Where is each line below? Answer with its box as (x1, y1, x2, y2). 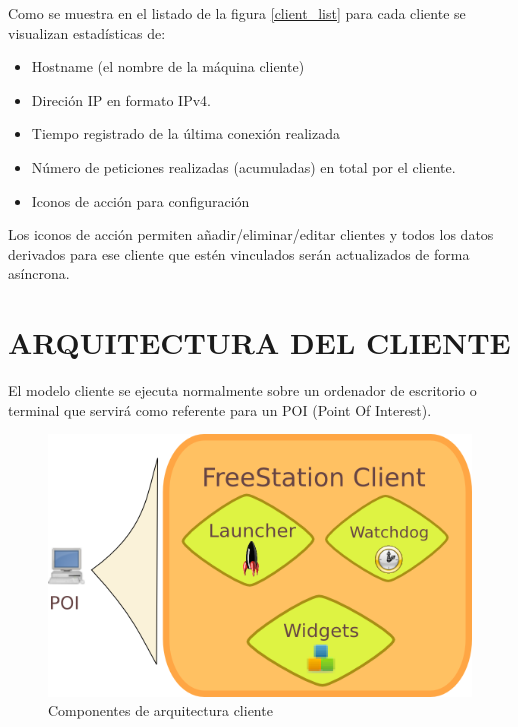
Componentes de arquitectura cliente (48, 700, 273, 721)
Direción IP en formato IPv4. (31, 89, 211, 110)
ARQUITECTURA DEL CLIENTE (8, 322, 511, 363)
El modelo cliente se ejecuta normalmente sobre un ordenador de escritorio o (8, 380, 477, 401)
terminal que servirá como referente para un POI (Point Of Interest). (8, 399, 432, 420)
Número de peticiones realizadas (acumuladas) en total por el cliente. (31, 156, 456, 177)
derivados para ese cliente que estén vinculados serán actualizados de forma (8, 243, 470, 264)
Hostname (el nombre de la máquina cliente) (31, 56, 305, 77)
